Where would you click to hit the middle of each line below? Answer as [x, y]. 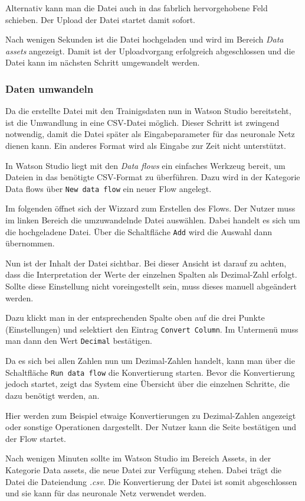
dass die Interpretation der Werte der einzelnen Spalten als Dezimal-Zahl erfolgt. [151, 274]
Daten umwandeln [50, 88]
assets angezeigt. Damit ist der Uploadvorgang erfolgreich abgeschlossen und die [150, 51]
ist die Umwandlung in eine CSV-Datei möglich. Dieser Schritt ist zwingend [142, 122]
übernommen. [30, 243]
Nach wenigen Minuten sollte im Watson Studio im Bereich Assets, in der [138, 458]
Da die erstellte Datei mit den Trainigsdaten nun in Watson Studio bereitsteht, [148, 111]
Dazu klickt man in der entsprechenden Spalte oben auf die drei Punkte [135, 318]
